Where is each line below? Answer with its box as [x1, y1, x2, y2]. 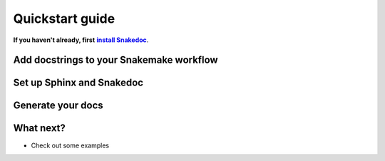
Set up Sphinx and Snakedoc [13, 77, 144, 89]
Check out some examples [31, 141, 110, 150]
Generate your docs [13, 100, 103, 112]
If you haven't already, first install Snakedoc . [13, 36, 149, 44]
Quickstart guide [13, 11, 115, 26]
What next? [13, 122, 66, 135]
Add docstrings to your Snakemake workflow [13, 54, 218, 66]
